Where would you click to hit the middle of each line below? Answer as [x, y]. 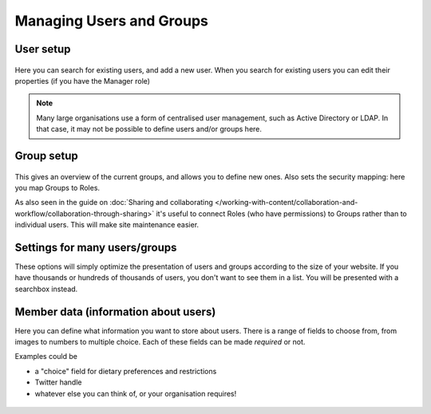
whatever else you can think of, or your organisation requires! [136, 393]
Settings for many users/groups [96, 247]
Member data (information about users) [115, 311]
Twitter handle [58, 382]
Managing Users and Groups [112, 21]
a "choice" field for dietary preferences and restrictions [126, 371]
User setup [43, 49]
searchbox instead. [46, 289]
